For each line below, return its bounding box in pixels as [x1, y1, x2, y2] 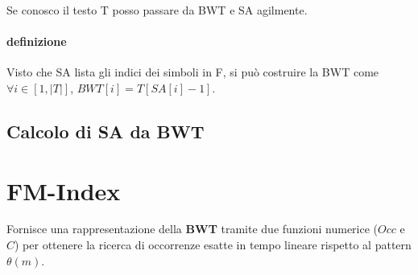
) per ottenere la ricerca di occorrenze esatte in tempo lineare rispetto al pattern [14, 236, 412, 253]
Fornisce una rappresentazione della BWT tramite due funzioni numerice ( [6, 220, 379, 237]
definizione [6, 33, 67, 50]
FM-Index [6, 174, 121, 207]
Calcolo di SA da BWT [6, 118, 205, 143]
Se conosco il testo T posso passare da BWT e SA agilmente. [6, 2, 308, 18]
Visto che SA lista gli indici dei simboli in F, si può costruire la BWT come [6, 64, 379, 80]
